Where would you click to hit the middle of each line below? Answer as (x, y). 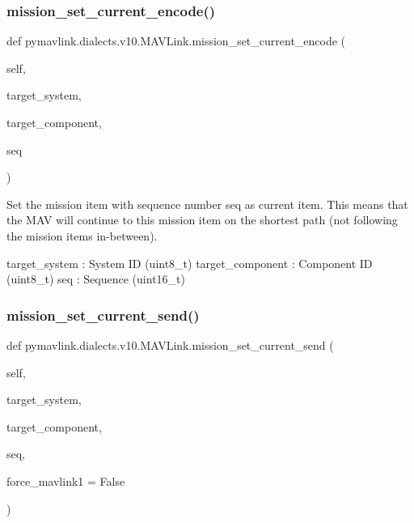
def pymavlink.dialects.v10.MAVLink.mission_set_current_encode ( (176, 41)
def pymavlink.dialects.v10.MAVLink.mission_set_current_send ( (170, 344)
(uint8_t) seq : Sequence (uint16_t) (96, 279)
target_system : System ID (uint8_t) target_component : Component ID (190, 263)
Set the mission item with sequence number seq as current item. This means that (207, 204)
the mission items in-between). (82, 235)
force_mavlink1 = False (66, 480)
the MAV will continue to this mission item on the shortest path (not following (202, 220)
